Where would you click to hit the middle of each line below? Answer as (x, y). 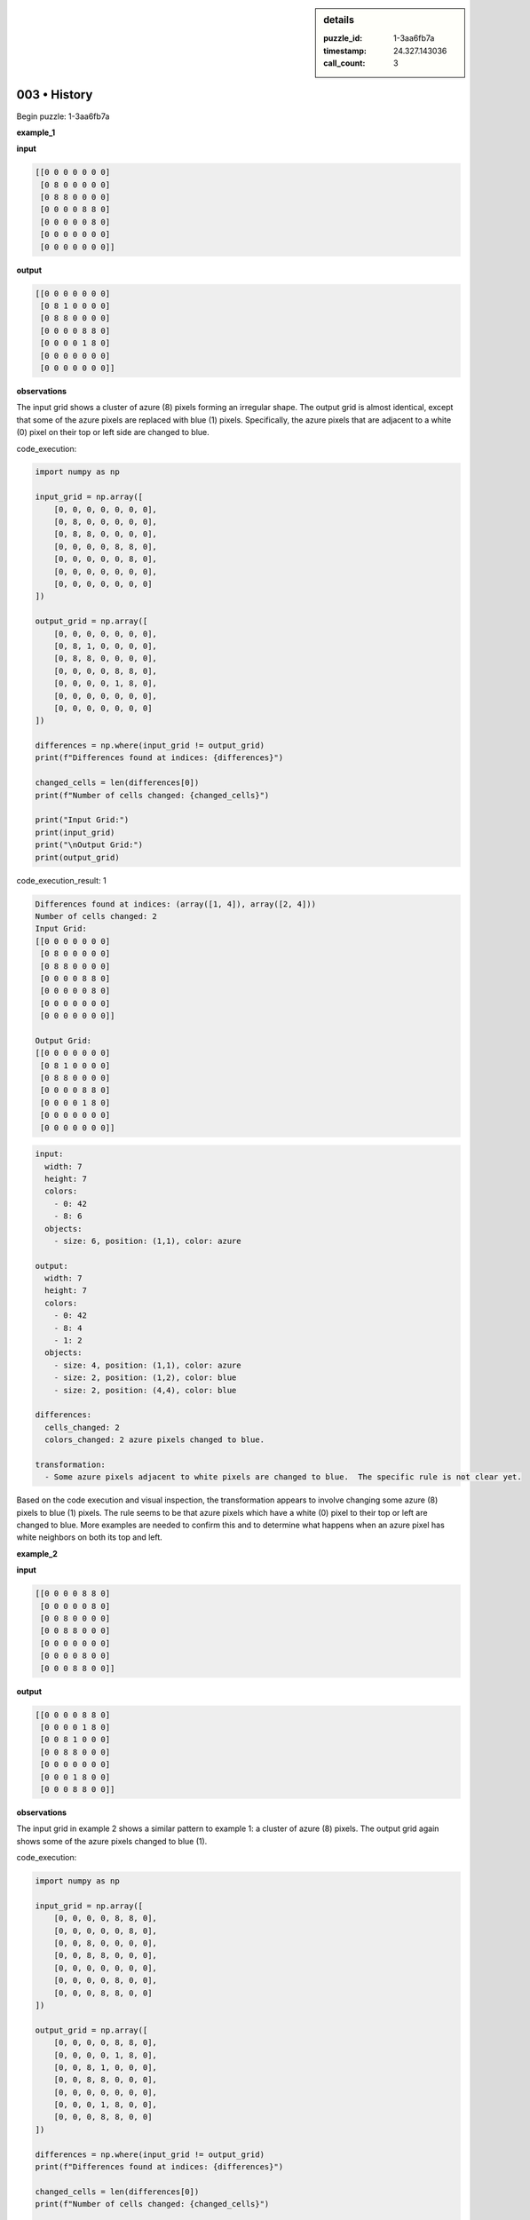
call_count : (344, 63)
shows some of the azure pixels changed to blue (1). (112, 1841)
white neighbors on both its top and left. (90, 1537)
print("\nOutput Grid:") (89, 845)
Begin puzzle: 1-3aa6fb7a (63, 116)
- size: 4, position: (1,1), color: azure (147, 1365)
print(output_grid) (77, 857)
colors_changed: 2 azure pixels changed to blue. (155, 1440)
